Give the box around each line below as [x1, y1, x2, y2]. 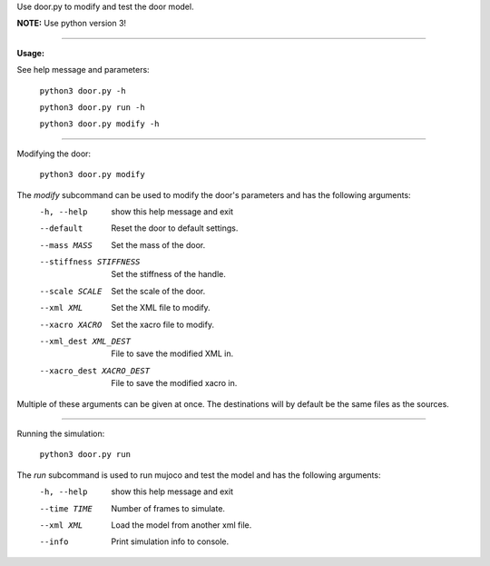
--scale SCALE [39, 286, 103, 296]
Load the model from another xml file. [111, 519, 252, 531]
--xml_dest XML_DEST [39, 336, 132, 347]
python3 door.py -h [39, 85, 126, 95]
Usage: [16, 47, 45, 58]
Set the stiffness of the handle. [111, 269, 226, 280]
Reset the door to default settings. [111, 223, 239, 233]
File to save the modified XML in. [111, 348, 234, 359]
